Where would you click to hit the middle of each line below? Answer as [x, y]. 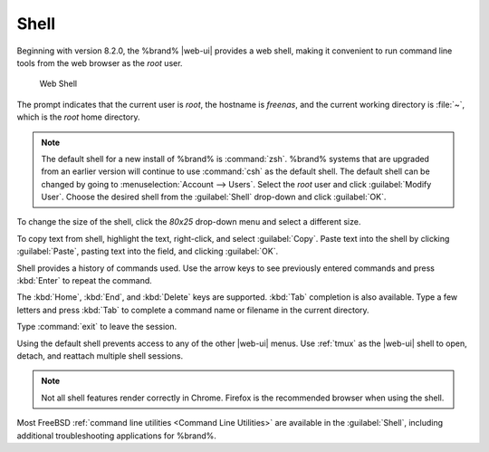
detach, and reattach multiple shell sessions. [100, 356]
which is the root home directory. [78, 117]
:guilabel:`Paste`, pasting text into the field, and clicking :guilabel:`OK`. [148, 251]
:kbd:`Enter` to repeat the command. [85, 281]
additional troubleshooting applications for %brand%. [117, 436]
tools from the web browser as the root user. [100, 63]
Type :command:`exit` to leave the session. [97, 327]
